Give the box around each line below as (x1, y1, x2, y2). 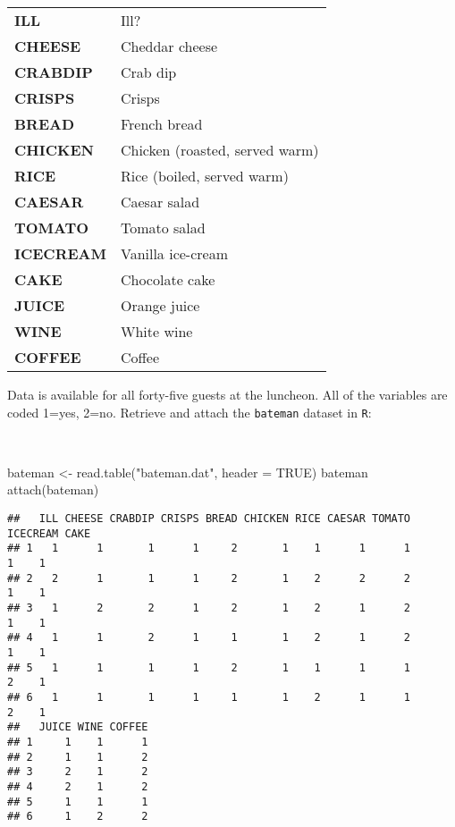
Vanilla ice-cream (120, 243, 228, 264)
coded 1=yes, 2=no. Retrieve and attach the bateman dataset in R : (7, 402, 372, 421)
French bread (120, 114, 203, 134)
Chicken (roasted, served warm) (120, 139, 319, 160)
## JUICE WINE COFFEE (7, 721, 148, 734)
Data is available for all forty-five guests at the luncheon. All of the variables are (7, 385, 448, 403)
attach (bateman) (7, 480, 99, 499)
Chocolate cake (120, 269, 215, 290)
